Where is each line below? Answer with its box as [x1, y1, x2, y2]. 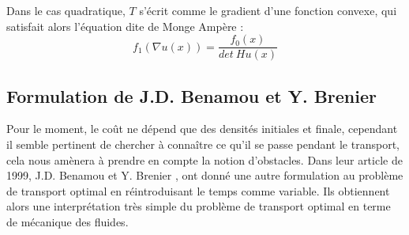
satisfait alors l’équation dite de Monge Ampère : [6, 17, 244, 34]
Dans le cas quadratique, [6, 2, 126, 18]
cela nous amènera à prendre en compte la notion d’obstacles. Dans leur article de [6, 151, 403, 168]
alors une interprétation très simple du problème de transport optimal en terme [6, 198, 391, 214]
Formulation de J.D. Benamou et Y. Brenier [6, 83, 377, 108]
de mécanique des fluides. [6, 214, 129, 230]
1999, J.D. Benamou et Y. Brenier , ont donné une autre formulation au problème [6, 167, 403, 184]
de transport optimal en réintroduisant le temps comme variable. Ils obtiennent [6, 182, 390, 199]
